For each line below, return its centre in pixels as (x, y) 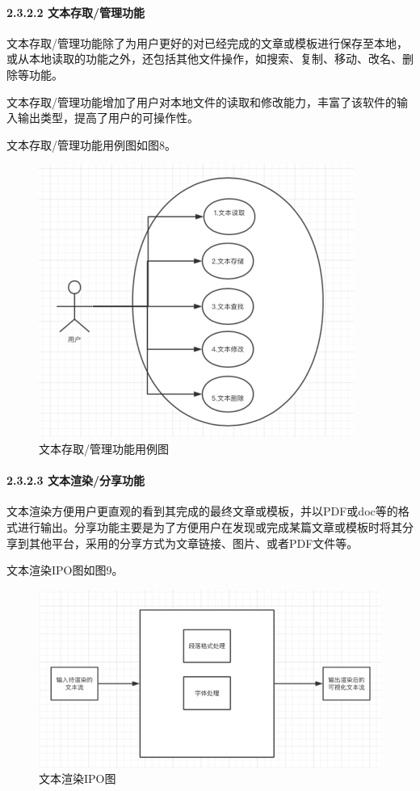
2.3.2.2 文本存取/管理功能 (76, 12)
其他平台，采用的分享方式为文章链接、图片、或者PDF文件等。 (193, 543)
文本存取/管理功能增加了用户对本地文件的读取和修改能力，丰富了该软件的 (202, 101)
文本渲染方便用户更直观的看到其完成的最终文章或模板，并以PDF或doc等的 (202, 511)
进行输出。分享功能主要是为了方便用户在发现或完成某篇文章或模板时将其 (210, 526)
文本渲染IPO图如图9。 (65, 570)
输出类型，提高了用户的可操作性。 (108, 118)
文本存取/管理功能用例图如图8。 (91, 144)
